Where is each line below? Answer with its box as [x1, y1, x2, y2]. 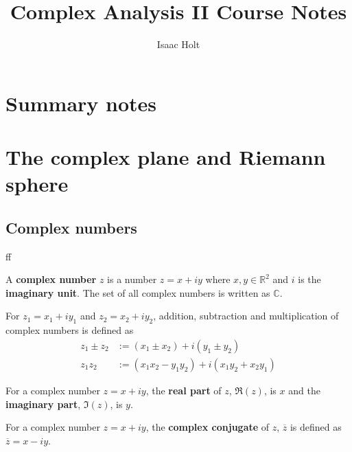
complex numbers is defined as [5, 323, 134, 337]
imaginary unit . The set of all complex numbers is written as [5, 285, 270, 300]
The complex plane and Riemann [5, 143, 326, 171]
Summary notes [5, 89, 157, 117]
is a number [107, 272, 157, 286]
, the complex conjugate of [145, 420, 270, 434]
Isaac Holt [156, 37, 200, 52]
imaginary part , [5, 396, 81, 411]
